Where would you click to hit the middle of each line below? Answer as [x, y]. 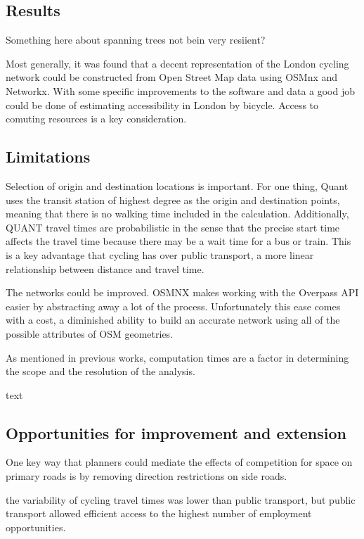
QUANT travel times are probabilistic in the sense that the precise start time [173, 227]
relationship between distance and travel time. [105, 268]
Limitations [48, 157]
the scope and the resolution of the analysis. [100, 371]
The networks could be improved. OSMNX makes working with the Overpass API [182, 292]
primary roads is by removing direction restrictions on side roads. [147, 476]
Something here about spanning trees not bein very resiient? [136, 40]
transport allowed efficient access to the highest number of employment [159, 513]
